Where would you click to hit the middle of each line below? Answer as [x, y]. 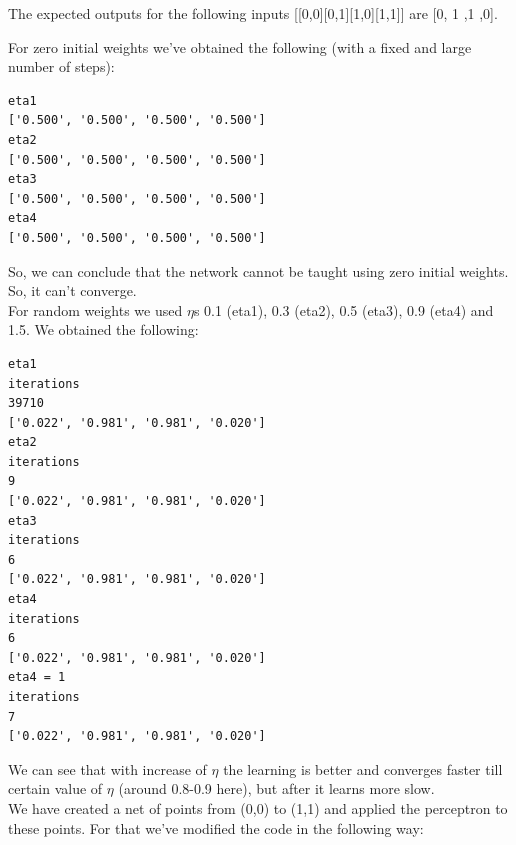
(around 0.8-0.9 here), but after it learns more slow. [276, 788]
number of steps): [61, 66]
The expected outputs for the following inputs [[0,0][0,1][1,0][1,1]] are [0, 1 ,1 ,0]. [253, 13]
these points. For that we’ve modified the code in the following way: [216, 827]
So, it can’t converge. [72, 290]
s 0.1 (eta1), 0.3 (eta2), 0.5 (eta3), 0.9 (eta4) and [343, 309]
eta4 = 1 [37, 677]
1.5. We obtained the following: [103, 329]
